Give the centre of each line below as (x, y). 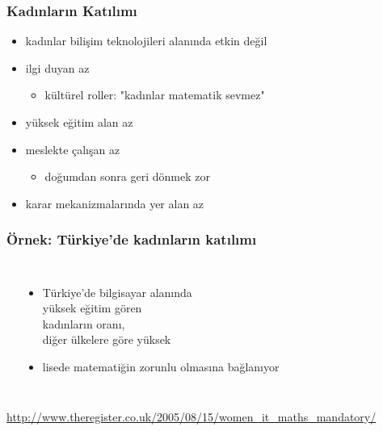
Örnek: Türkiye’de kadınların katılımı (132, 239)
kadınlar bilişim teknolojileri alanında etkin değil (146, 41)
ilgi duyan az (57, 67)
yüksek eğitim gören (92, 308)
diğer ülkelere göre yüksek (107, 339)
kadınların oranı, (84, 323)
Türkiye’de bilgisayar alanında (117, 292)
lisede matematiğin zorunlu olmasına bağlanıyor (161, 366)
